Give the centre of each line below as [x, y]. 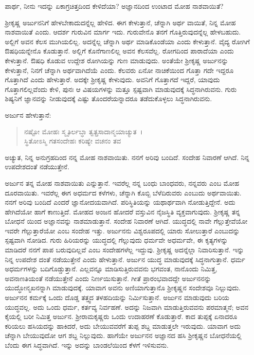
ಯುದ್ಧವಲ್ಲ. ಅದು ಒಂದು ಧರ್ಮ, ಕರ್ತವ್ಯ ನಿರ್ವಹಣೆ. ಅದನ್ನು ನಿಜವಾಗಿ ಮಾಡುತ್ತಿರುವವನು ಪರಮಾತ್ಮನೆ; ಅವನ [127, 307]
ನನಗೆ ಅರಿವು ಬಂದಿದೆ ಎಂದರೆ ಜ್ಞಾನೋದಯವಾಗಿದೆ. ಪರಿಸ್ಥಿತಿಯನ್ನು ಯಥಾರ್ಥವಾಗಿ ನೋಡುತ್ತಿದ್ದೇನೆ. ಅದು [120, 202]
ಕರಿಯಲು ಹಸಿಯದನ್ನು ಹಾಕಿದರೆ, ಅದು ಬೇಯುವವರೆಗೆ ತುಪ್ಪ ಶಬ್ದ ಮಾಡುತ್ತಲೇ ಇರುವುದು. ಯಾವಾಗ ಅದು [123, 326]
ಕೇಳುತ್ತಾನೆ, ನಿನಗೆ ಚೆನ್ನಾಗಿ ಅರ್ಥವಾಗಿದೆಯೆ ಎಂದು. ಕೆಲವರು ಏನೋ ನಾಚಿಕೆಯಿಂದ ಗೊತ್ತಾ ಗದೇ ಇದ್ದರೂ [119, 70]
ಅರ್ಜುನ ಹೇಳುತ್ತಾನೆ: [28, 115]
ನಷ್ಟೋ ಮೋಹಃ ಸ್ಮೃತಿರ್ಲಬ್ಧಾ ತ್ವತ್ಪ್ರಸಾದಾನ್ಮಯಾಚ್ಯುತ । [83, 131]
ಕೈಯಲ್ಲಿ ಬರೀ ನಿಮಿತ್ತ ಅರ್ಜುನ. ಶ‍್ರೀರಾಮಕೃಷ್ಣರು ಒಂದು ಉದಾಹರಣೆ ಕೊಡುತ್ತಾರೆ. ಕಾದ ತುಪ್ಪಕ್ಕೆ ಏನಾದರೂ [121, 316]
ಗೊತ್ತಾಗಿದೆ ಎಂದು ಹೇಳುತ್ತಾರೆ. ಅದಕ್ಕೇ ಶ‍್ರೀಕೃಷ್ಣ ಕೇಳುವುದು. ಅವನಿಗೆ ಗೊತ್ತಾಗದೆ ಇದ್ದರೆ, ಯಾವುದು [112, 80]
